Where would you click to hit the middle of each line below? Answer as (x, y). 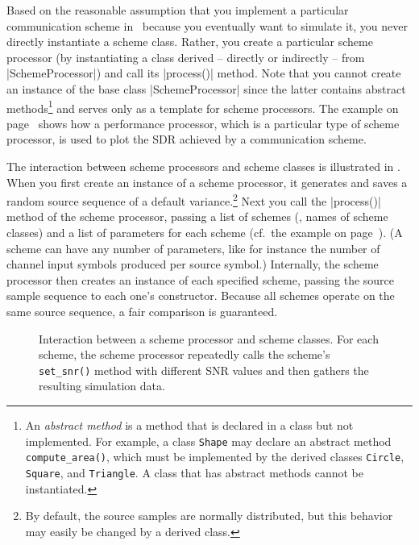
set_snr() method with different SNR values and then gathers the (204, 370)
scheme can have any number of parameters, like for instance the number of (193, 248)
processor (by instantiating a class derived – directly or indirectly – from (186, 57)
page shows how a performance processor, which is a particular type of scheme (203, 123)
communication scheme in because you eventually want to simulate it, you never (207, 25)
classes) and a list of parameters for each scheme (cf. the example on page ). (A (205, 233)
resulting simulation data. (102, 386)
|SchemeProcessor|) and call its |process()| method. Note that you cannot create (204, 73)
